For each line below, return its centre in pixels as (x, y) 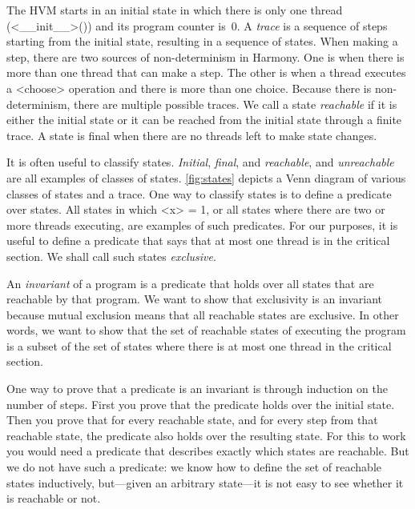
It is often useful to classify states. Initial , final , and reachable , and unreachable (200, 162)
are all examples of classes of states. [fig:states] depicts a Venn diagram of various (206, 177)
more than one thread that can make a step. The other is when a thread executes (206, 72)
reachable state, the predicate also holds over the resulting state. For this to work (206, 435)
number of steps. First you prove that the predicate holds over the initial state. (201, 404)
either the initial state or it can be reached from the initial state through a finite (204, 120)
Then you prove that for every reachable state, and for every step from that (192, 420)
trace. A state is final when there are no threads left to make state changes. (192, 135)
